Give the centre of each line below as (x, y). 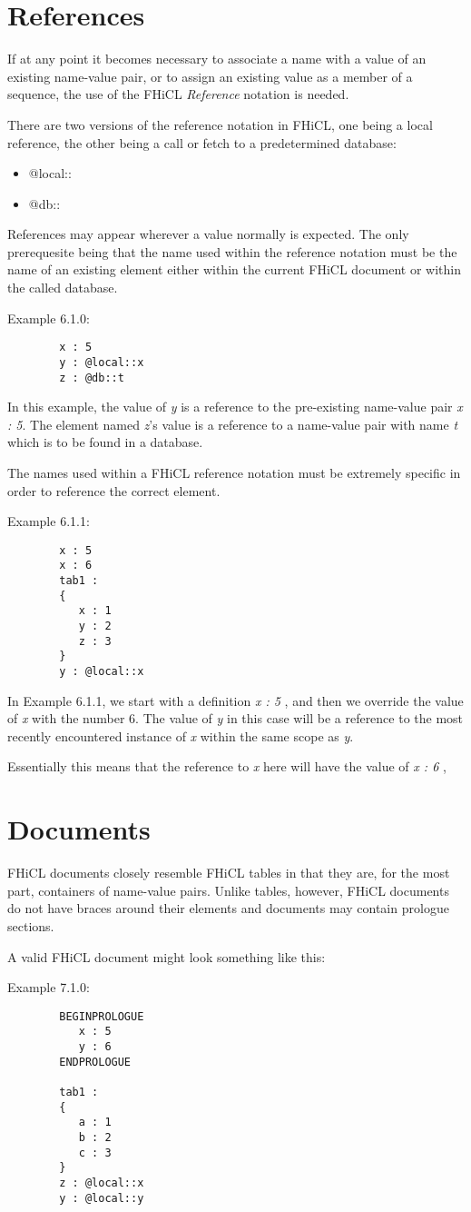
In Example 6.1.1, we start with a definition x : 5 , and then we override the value (235, 700)
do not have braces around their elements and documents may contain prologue (228, 908)
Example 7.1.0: (49, 987)
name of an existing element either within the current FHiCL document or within (234, 269)
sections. (31, 925)
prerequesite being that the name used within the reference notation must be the (232, 251)
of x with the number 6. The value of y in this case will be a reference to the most (235, 718)
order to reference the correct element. (114, 490)
